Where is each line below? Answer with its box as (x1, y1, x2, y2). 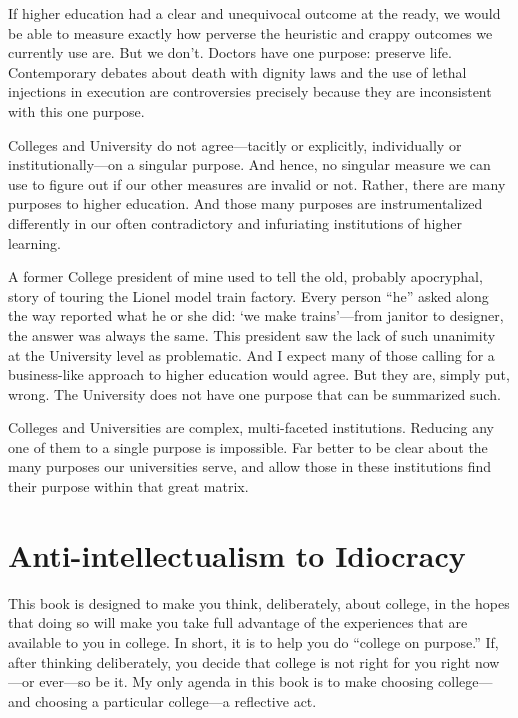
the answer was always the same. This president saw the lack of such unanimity (8, 324, 496, 345)
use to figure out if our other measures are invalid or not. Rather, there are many (8, 173, 506, 194)
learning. (8, 232, 61, 253)
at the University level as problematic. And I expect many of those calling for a (8, 344, 495, 365)
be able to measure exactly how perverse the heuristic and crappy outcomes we (8, 22, 493, 43)
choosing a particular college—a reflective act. (35, 690, 317, 711)
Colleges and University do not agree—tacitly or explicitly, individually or (8, 134, 462, 155)
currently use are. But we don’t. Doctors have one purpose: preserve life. (8, 42, 452, 63)
